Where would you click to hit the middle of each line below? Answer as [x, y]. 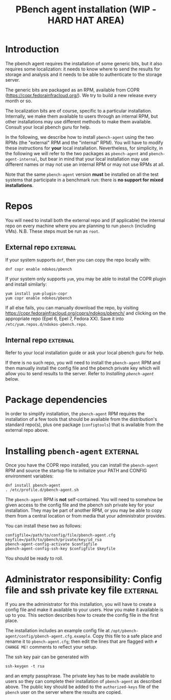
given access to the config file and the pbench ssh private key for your [80, 505]
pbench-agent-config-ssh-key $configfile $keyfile [60, 549]
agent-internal [22, 159]
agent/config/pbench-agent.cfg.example [48, 637]
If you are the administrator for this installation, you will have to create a [81, 604]
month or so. [19, 101]
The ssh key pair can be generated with [47, 657]
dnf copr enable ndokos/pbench [39, 269]
